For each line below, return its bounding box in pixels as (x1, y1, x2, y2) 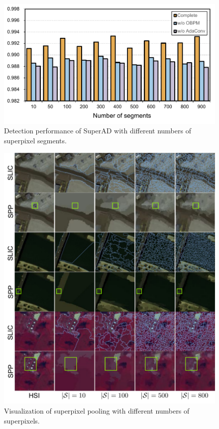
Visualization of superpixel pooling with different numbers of (4, 406, 190, 416)
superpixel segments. (4, 135, 67, 146)
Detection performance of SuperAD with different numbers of (4, 125, 191, 136)
